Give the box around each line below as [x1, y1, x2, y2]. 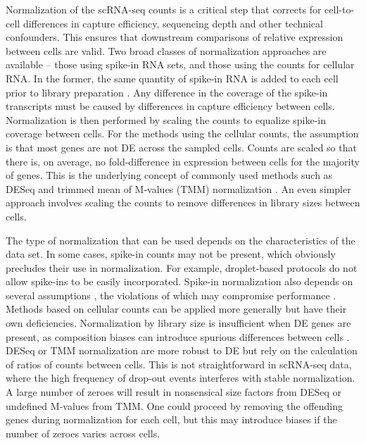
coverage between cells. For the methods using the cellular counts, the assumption [6, 126, 359, 141]
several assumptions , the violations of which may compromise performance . [6, 287, 336, 302]
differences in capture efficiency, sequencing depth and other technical [23, 15, 323, 30]
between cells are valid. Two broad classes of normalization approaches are [6, 43, 327, 58]
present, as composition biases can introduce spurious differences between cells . [6, 329, 350, 344]
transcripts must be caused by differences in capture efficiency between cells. [6, 99, 335, 113]
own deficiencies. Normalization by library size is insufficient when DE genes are [6, 316, 351, 330]
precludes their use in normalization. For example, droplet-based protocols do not [6, 260, 358, 275]
